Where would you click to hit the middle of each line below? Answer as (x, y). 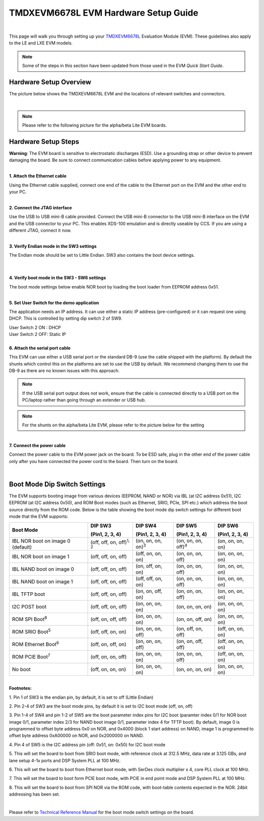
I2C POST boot (29, 606)
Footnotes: (20, 688)
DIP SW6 (228, 526)
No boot (22, 669)
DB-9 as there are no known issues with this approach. (64, 371)
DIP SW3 (101, 526)
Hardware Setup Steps (44, 142)
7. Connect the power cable (37, 445)
